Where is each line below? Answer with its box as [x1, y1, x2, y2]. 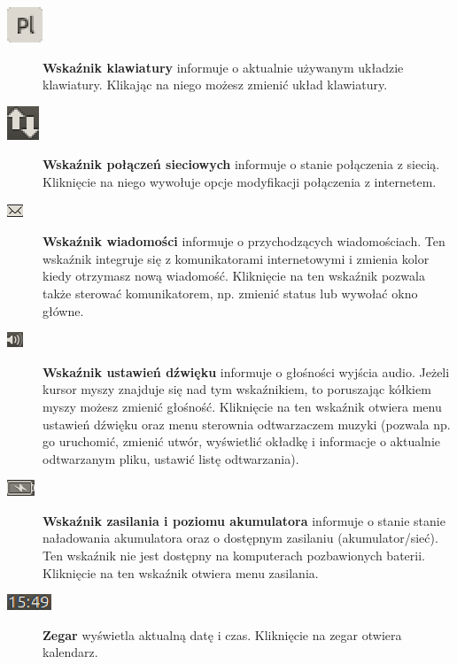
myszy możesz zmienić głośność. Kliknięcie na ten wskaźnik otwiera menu [43, 397, 442, 415]
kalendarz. [43, 643, 98, 661]
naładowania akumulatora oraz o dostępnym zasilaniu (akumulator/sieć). [43, 529, 438, 547]
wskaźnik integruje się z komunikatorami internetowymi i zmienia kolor [43, 249, 430, 267]
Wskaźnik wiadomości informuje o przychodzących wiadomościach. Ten [43, 232, 445, 251]
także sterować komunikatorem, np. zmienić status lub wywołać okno [43, 283, 418, 302]
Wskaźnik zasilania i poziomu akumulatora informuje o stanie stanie [43, 511, 445, 529]
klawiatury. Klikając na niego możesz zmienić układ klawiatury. [43, 75, 388, 94]
